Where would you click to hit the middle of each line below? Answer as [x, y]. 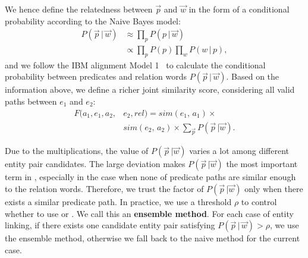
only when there [274, 189]
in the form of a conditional [239, 9]
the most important [262, 164]
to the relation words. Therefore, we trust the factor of [104, 189]
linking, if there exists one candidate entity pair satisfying [110, 225]
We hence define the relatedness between [79, 9]
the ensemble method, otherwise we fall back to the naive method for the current [153, 238]
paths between [31, 101]
